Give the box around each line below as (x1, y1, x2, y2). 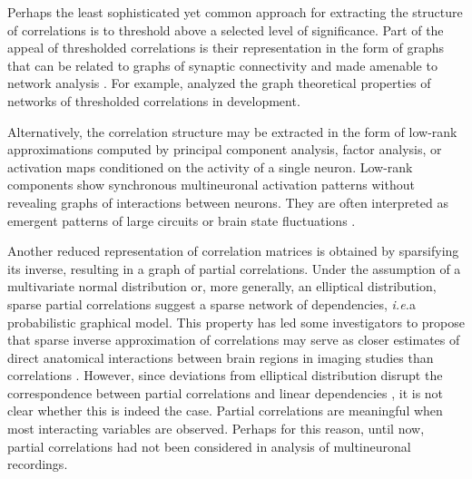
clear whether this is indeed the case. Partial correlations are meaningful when (7, 401, 443, 420)
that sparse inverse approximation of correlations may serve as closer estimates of (7, 330, 460, 349)
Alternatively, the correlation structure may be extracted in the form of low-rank (7, 122, 457, 141)
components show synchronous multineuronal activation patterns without (7, 175, 415, 194)
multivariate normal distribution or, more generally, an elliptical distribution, (7, 277, 437, 296)
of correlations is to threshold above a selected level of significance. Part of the (7, 20, 444, 39)
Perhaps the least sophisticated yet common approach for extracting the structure (7, 3, 463, 21)
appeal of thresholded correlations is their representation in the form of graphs (7, 38, 445, 57)
